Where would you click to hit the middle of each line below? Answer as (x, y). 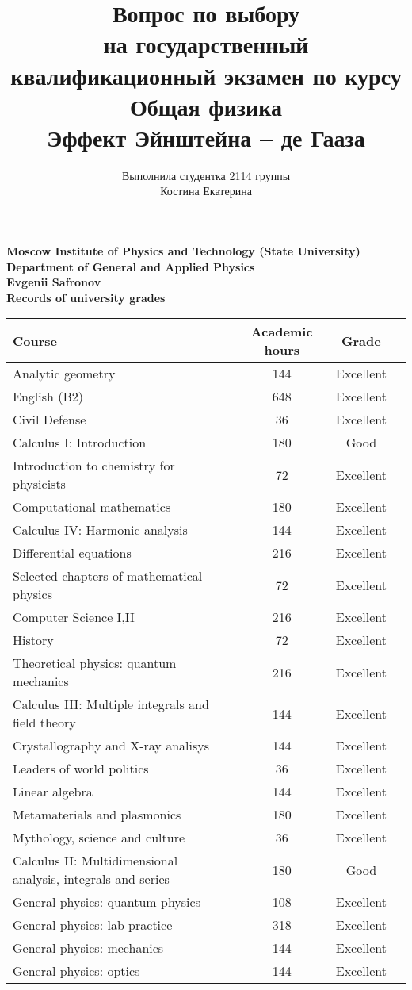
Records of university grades (86, 297)
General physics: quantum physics (107, 902)
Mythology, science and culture (99, 838)
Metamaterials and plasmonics (97, 815)
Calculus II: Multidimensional (95, 861)
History (33, 640)
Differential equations (72, 553)
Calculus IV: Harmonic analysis (100, 530)
